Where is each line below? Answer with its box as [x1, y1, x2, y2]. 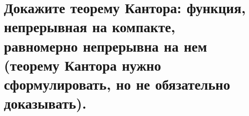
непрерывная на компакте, [4, 17, 175, 37]
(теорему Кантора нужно [4, 55, 161, 75]
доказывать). [4, 93, 87, 113]
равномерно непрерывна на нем [4, 36, 207, 56]
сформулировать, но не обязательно [4, 74, 230, 94]
